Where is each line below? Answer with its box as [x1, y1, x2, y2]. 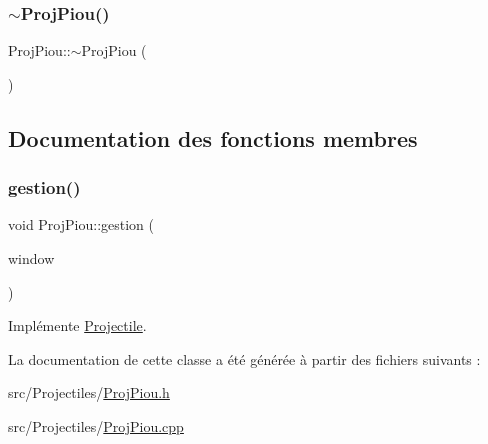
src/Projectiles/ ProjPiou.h [8, 382, 170, 403]
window [8, 248, 55, 268]
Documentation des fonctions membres [8, 122, 418, 153]
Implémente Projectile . [8, 315, 147, 336]
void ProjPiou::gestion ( [8, 214, 154, 235]
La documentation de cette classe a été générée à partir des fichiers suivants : [8, 348, 481, 369]
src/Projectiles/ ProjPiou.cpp [8, 415, 184, 436]
